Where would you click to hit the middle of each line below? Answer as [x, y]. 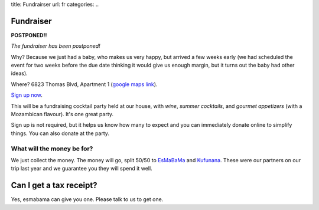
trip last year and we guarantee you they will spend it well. [82, 169]
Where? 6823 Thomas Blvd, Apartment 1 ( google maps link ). [84, 84]
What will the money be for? [52, 149]
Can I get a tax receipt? [54, 186]
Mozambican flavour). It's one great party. [62, 114]
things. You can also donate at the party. [60, 133]
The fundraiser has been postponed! [56, 46]
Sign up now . [27, 95]
